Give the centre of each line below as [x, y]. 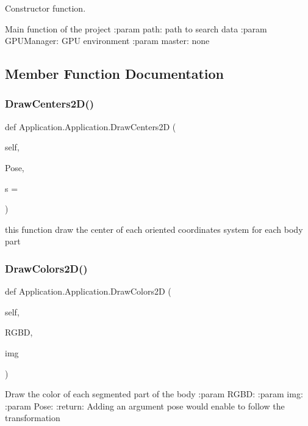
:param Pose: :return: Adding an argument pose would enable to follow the [145, 406]
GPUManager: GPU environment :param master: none [107, 41]
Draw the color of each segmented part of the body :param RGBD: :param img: [154, 394]
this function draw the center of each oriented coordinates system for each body [154, 229]
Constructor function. [45, 8]
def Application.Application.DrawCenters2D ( [91, 126]
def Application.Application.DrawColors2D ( [88, 291]
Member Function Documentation [115, 74]
